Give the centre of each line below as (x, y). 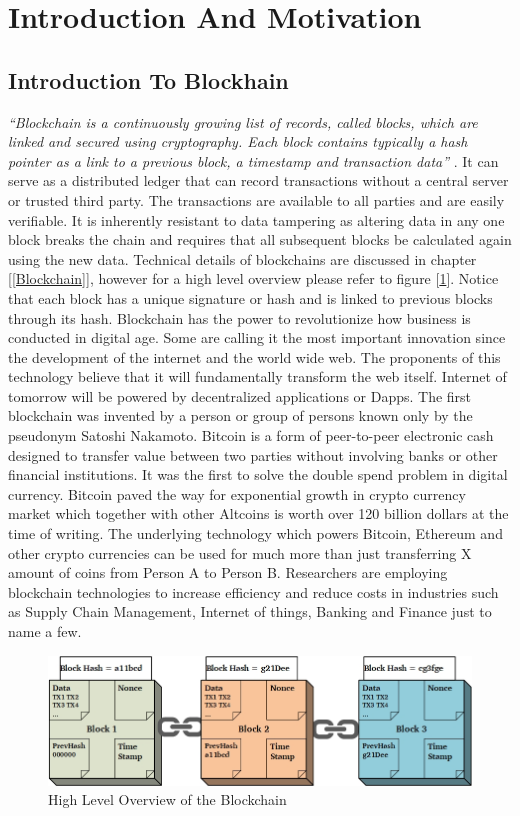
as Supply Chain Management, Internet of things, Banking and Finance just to (250, 611)
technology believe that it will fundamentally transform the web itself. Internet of (257, 376)
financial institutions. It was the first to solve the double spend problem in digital (258, 474)
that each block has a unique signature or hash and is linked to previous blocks (250, 297)
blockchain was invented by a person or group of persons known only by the (240, 415)
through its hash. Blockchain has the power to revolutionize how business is (239, 317)
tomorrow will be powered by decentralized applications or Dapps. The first (240, 395)
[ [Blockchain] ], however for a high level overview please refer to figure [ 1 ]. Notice (253, 278)
